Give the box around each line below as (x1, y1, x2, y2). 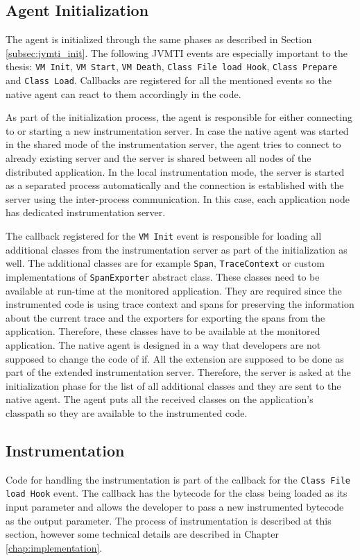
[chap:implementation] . (6, 540, 103, 554)
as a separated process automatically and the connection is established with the (6, 178, 344, 192)
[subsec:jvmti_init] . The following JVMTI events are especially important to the (6, 45, 348, 60)
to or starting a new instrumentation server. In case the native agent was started (6, 123, 349, 138)
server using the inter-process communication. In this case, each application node (6, 191, 350, 206)
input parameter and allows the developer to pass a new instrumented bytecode (6, 500, 344, 514)
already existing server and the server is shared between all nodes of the (6, 151, 311, 165)
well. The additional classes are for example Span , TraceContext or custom (6, 256, 325, 270)
